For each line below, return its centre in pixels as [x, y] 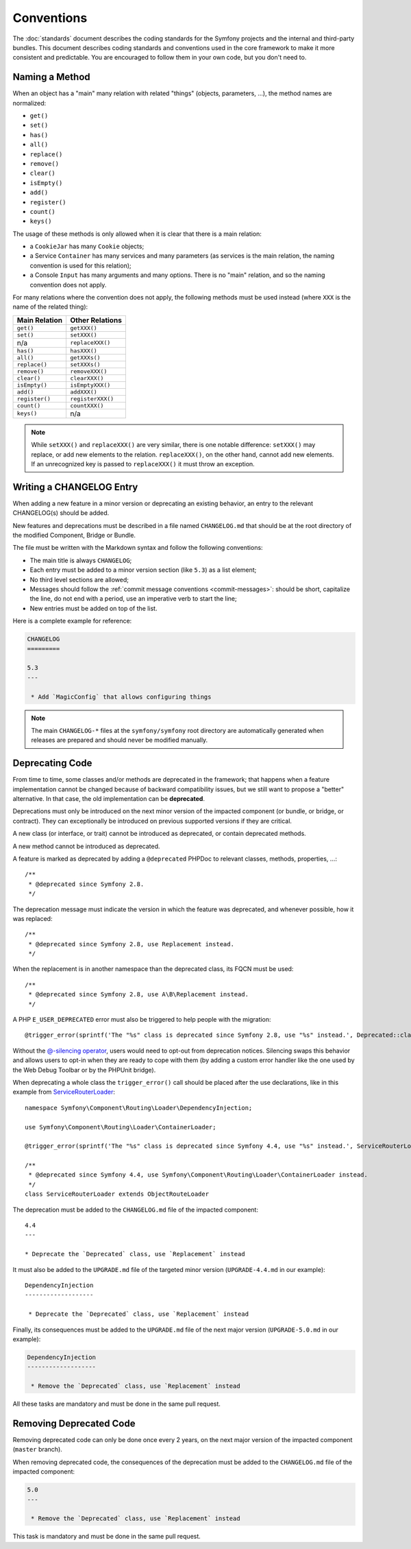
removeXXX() [88, 371]
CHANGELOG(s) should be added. [61, 513]
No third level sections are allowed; [79, 579]
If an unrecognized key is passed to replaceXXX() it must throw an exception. [143, 464]
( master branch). [38, 1450]
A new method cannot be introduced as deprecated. [86, 846]
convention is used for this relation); [80, 265]
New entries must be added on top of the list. [94, 608]
